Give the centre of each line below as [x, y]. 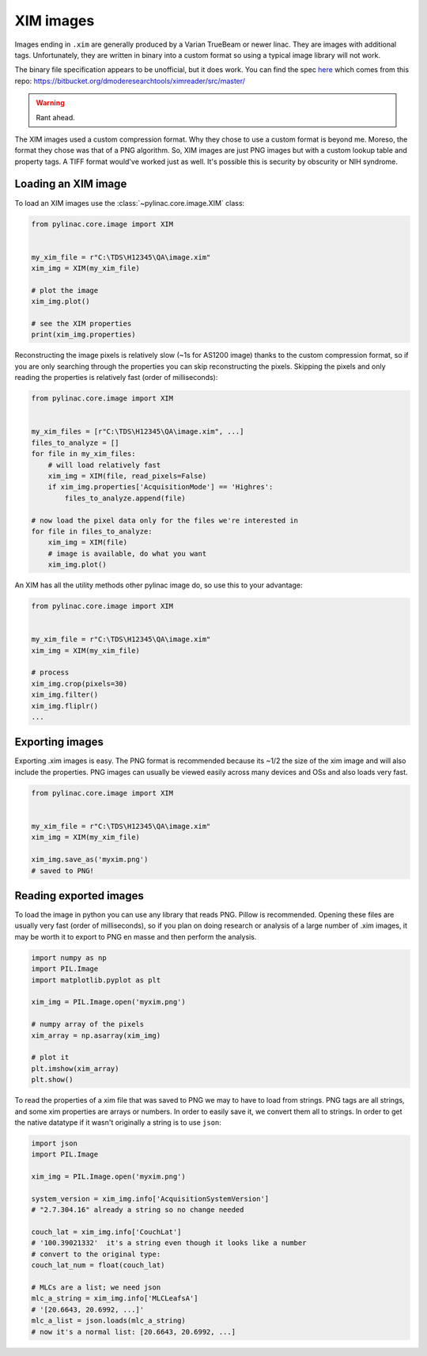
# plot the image [65, 290]
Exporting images [59, 742]
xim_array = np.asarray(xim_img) [96, 1035]
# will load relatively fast [104, 465]
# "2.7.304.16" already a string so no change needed [138, 1210]
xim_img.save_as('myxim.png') [90, 860]
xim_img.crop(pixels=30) [79, 684]
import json [55, 1143]
